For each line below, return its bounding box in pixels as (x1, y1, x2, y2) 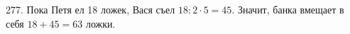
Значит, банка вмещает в (237, 2, 344, 16)
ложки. (85, 16, 116, 30)
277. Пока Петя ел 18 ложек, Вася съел (6, 2, 175, 16)
